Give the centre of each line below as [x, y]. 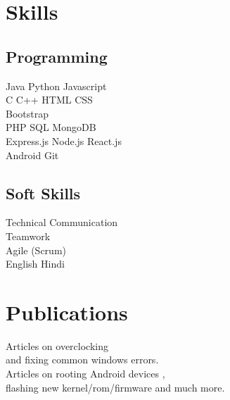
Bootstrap [27, 113]
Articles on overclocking [57, 345]
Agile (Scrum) [36, 250]
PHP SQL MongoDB [51, 127]
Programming [57, 56]
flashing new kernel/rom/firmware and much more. [115, 387]
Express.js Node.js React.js [64, 140]
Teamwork [28, 236]
